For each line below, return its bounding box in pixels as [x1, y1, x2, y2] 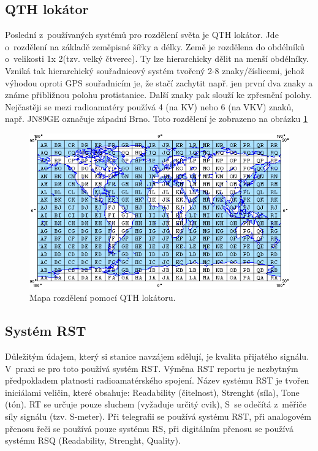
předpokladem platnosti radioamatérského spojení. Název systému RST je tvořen [5, 374, 309, 387]
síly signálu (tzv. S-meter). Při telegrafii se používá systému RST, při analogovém [5, 409, 311, 422]
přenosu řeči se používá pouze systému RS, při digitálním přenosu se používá [5, 422, 293, 434]
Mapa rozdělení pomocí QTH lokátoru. [29, 291, 176, 304]
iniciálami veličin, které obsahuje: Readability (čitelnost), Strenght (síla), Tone [5, 385, 300, 398]
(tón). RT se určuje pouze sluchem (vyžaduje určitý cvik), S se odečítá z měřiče [5, 398, 307, 411]
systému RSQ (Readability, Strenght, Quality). [5, 434, 181, 447]
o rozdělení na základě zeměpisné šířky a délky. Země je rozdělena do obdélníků [5, 40, 305, 53]
